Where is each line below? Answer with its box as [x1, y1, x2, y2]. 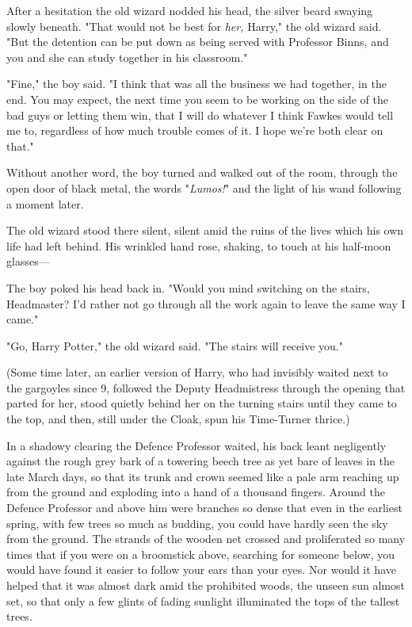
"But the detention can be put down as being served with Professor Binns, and [6, 33, 389, 50]
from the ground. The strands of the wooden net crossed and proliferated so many [6, 530, 406, 547]
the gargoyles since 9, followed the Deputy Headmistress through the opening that [6, 379, 406, 396]
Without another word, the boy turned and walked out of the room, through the [6, 164, 398, 181]
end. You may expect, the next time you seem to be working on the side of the [6, 90, 388, 107]
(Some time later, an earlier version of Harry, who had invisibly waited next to [6, 364, 388, 380]
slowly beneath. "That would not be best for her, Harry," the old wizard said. [6, 17, 382, 34]
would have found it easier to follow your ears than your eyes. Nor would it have [6, 561, 396, 578]
